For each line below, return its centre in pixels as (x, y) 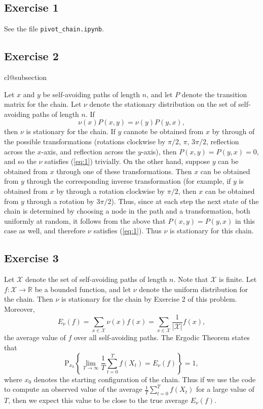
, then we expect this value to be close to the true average (98, 400)
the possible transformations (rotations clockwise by (85, 141)
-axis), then (159, 151)
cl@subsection (26, 77)
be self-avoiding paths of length (91, 94)
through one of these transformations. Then (124, 171)
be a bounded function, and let (83, 289)
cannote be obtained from (164, 131)
